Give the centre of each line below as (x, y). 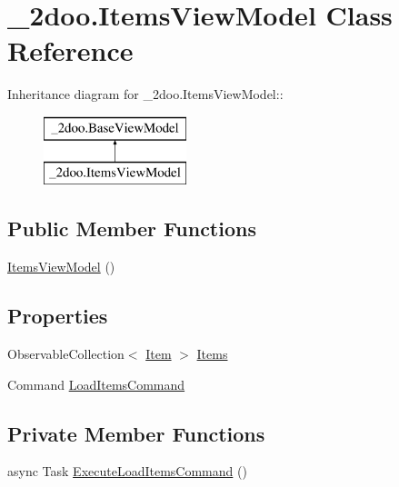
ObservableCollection (66, 354)
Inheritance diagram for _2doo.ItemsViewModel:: (145, 94)
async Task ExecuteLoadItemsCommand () (127, 471)
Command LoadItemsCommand (96, 384)
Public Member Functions (132, 229)
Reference (70, 50)
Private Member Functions (136, 433)
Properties (58, 316)
